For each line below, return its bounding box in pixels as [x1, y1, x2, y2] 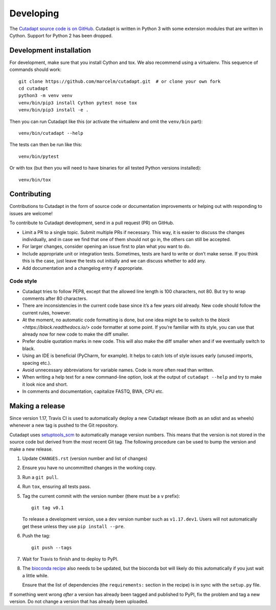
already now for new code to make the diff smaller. [22, 331, 129, 337]
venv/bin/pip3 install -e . [18, 107, 89, 113]
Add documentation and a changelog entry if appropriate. [22, 265, 144, 271]
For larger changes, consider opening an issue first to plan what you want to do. [22, 243, 191, 250]
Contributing [9, 190, 51, 199]
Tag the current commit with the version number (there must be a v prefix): [22, 493, 180, 499]
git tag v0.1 [31, 505, 64, 510]
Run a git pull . [22, 474, 59, 480]
